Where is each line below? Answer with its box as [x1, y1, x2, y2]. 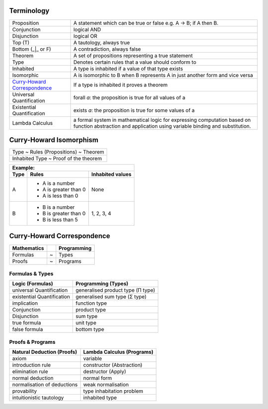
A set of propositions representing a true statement [73, 52, 193, 59]
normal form [83, 375, 112, 382]
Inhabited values [91, 171, 132, 178]
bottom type [75, 326, 104, 333]
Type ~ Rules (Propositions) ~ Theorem [12, 149, 104, 156]
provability [12, 388, 37, 395]
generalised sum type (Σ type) [75, 293, 147, 300]
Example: [12, 164, 35, 171]
